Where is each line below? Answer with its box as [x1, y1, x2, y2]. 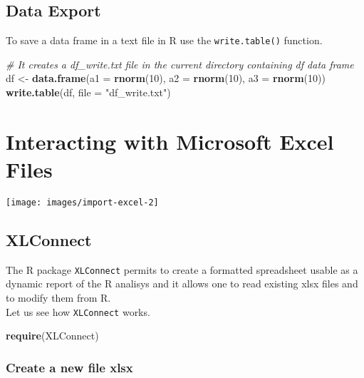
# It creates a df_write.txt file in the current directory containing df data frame [6, 56, 354, 71]
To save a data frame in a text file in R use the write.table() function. [6, 33, 323, 48]
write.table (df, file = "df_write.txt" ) [6, 85, 171, 100]
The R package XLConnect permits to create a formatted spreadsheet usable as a [6, 262, 358, 277]
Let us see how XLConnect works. [6, 304, 150, 319]
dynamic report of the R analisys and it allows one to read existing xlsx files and [6, 276, 358, 291]
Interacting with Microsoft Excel [6, 126, 334, 155]
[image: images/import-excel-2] [6, 197, 159, 208]
